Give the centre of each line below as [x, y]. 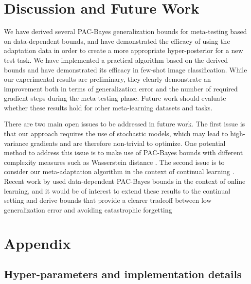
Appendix [37, 243]
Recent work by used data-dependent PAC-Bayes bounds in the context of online [125, 181]
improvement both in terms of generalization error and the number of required [121, 88]
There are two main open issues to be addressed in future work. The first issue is [125, 124]
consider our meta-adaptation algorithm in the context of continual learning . [119, 171]
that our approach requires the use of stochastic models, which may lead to [116, 133]
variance [16, 143]
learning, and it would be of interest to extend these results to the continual [117, 190]
